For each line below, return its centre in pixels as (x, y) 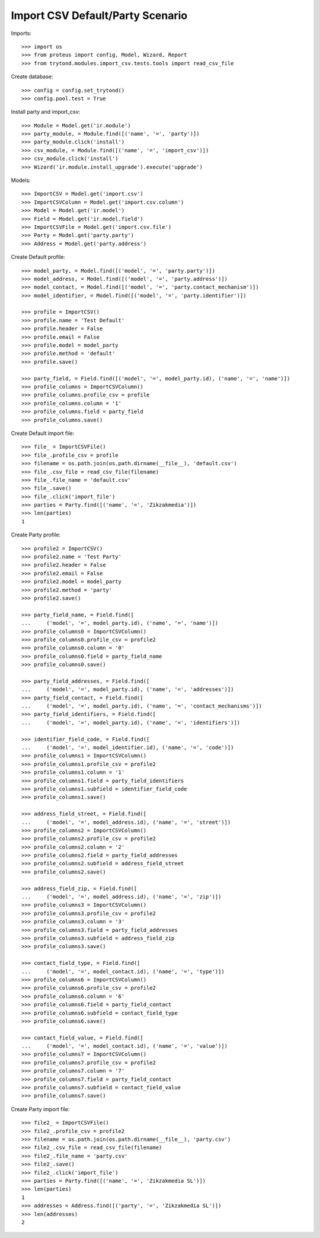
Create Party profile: (36, 535)
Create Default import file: (43, 433)
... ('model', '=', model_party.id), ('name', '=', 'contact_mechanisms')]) (142, 706)
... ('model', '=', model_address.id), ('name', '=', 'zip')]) (121, 897)
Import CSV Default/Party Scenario (99, 15)
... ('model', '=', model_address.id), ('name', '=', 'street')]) (126, 822)
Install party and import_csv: (46, 112)
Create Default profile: (38, 257)
